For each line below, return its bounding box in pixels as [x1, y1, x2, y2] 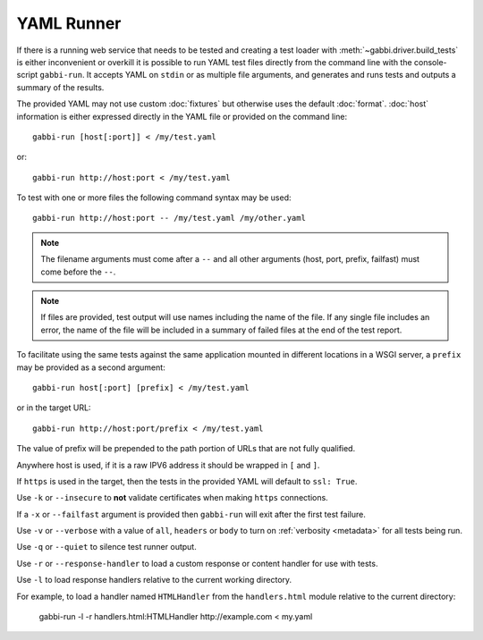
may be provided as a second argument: [16, 362, 165, 373]
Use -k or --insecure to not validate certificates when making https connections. [16, 493, 328, 503]
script [16, 70, 38, 80]
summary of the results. [16, 81, 105, 93]
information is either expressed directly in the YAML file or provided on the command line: [16, 111, 348, 122]
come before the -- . [40, 266, 116, 277]
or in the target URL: [16, 402, 91, 413]
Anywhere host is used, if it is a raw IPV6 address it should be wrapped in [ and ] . [16, 459, 320, 470]
